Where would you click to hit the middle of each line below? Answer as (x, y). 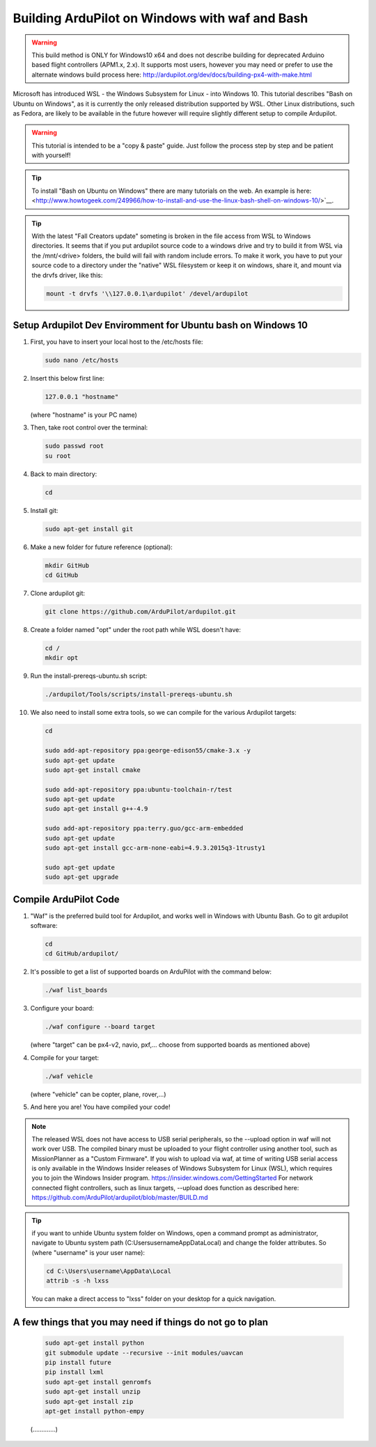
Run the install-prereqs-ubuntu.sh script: (89, 676)
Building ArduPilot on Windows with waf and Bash (160, 18)
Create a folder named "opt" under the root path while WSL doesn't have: (136, 630)
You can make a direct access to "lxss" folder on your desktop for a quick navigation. (154, 1299)
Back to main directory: (64, 474)
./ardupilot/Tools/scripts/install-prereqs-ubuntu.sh (139, 695)
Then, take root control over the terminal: (89, 427)
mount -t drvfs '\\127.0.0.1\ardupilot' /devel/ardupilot (147, 293)
